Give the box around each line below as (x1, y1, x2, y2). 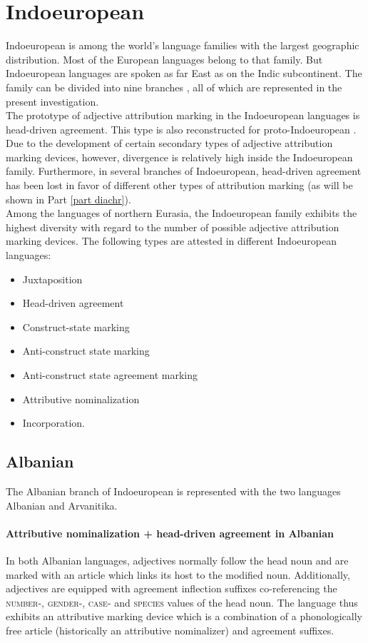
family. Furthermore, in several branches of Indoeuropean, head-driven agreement (6, 163, 362, 178)
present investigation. (6, 93, 99, 108)
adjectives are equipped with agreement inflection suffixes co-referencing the (6, 581, 337, 596)
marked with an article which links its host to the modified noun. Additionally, (6, 567, 350, 582)
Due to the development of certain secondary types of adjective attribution (6, 136, 333, 151)
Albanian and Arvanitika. (6, 497, 118, 512)
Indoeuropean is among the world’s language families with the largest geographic (6, 38, 359, 53)
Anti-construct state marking (22, 343, 150, 358)
